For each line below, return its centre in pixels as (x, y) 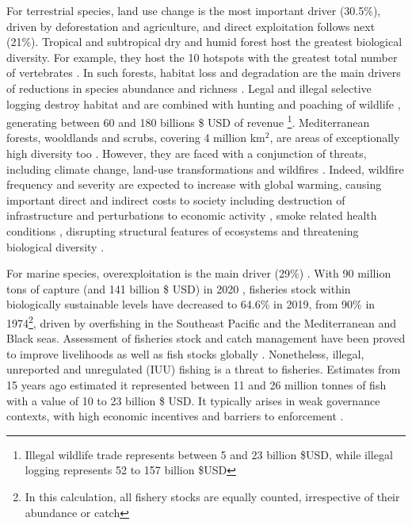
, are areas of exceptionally (335, 138)
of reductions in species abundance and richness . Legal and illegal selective (189, 88)
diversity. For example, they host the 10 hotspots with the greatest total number (202, 57)
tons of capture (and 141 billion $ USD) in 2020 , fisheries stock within (179, 288)
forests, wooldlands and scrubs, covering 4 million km (136, 138)
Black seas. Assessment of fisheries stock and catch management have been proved (206, 338)
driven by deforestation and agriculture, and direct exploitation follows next (191, 26)
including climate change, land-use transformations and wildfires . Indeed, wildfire (205, 169)
